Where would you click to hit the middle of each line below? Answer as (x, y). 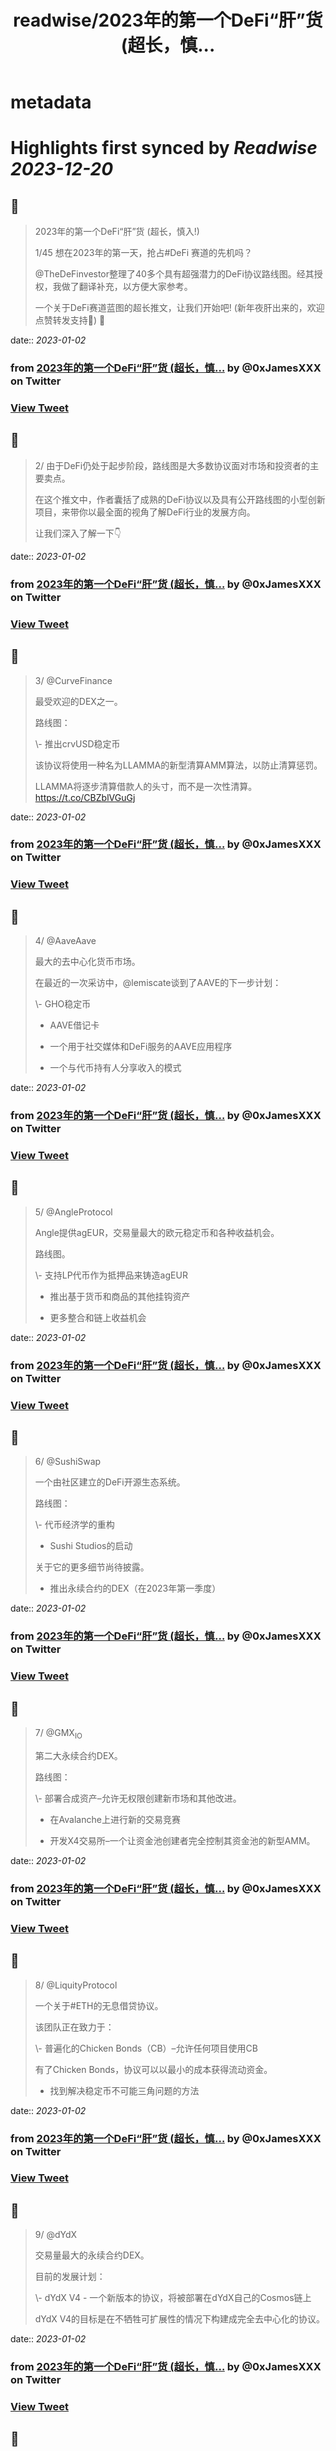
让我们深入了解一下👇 (78, 533)
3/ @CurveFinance (73, 680)
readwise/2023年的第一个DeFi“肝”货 (168, 20)
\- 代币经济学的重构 (74, 1525)
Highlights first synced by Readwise (164, 148)
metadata (51, 102)
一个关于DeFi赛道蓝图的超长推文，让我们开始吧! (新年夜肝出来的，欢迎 (179, 308)
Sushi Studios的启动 (91, 1546)
